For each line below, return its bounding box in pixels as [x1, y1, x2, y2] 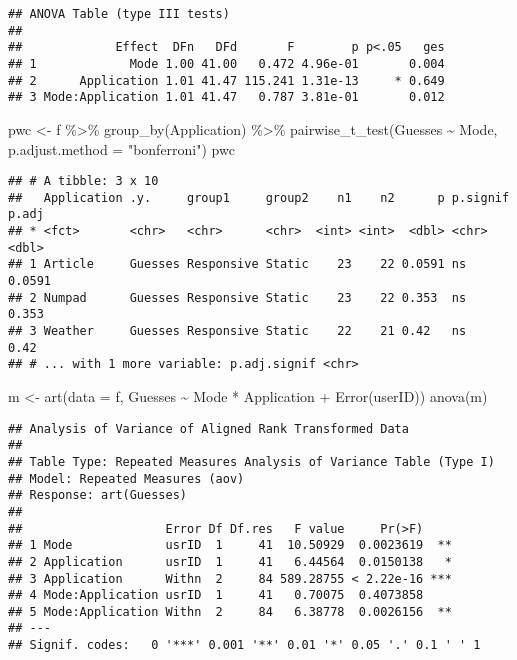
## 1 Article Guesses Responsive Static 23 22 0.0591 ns [8, 257, 467, 272]
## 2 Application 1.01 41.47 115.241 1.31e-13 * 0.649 [8, 73, 445, 88]
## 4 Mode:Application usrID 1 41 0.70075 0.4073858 [8, 588, 424, 603]
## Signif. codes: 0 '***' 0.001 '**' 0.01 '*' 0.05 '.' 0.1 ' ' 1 [8, 638, 481, 653]
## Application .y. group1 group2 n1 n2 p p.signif [8, 190, 510, 205]
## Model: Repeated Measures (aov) [8, 471, 245, 486]
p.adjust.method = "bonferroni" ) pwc [8, 138, 235, 159]
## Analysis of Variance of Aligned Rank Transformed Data [8, 421, 409, 436]
